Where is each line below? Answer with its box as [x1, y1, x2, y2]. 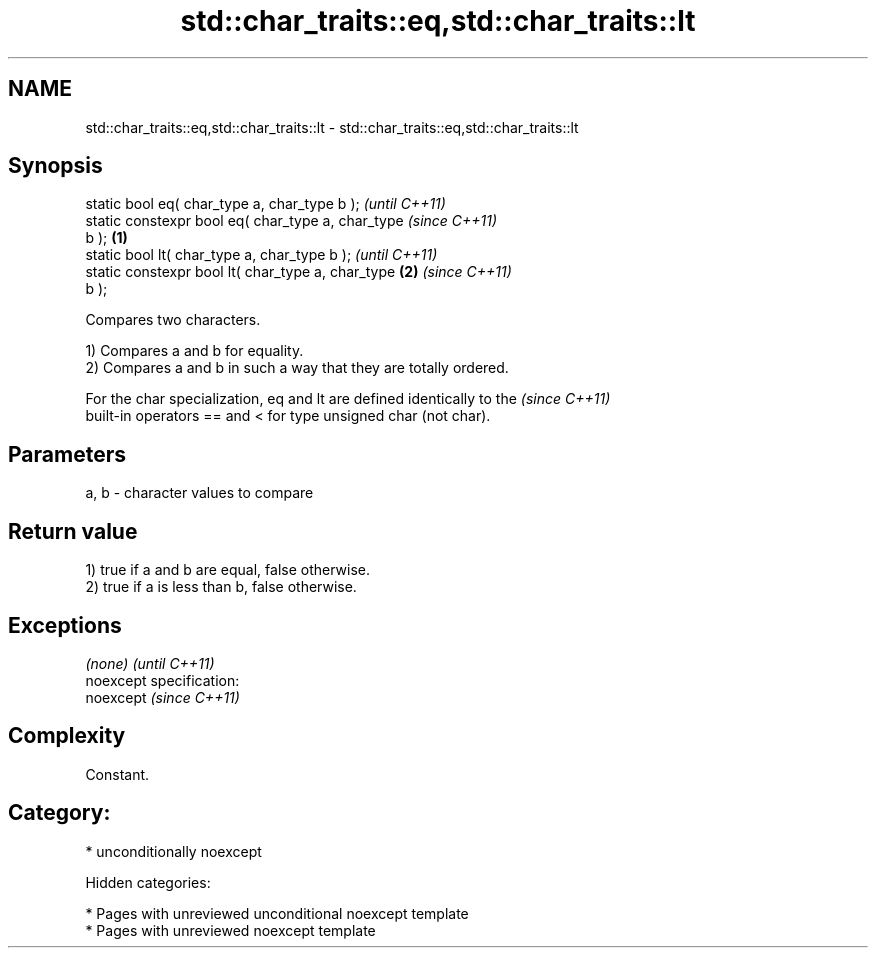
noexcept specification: [85, 671, 240, 689]
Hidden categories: [85, 873, 211, 891]
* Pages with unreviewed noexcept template [85, 921, 376, 939]
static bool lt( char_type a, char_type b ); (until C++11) [85, 246, 438, 264]
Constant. [85, 765, 150, 783]
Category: [8, 800, 111, 826]
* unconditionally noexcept [85, 842, 262, 860]
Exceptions [8, 612, 122, 638]
